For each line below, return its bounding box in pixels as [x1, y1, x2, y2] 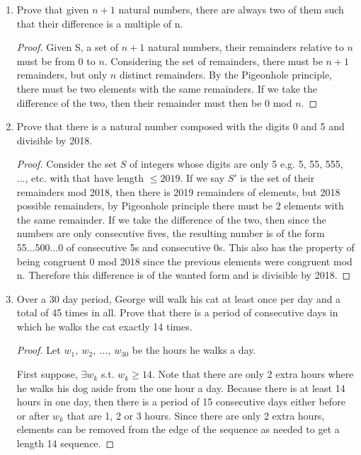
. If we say [180, 170, 225, 185]
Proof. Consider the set [16, 156, 118, 171]
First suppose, [16, 367, 78, 381]
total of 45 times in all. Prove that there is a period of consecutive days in [16, 305, 338, 320]
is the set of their [240, 170, 315, 185]
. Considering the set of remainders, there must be [104, 53, 323, 68]
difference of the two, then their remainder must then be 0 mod [16, 95, 292, 110]
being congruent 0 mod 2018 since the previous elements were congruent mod [16, 253, 353, 268]
